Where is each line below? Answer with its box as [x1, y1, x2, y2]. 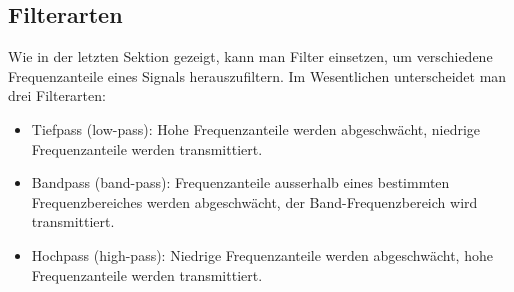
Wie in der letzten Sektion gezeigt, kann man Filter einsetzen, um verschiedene [8, 46, 493, 67]
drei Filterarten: [8, 85, 106, 106]
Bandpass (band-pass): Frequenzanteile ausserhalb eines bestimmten [31, 172, 450, 193]
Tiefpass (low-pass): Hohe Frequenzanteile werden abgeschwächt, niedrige [31, 118, 481, 139]
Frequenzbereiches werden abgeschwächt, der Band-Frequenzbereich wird [31, 191, 478, 212]
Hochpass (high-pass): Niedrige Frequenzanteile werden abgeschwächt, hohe [31, 244, 493, 265]
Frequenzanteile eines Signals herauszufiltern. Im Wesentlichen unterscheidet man [8, 65, 507, 86]
